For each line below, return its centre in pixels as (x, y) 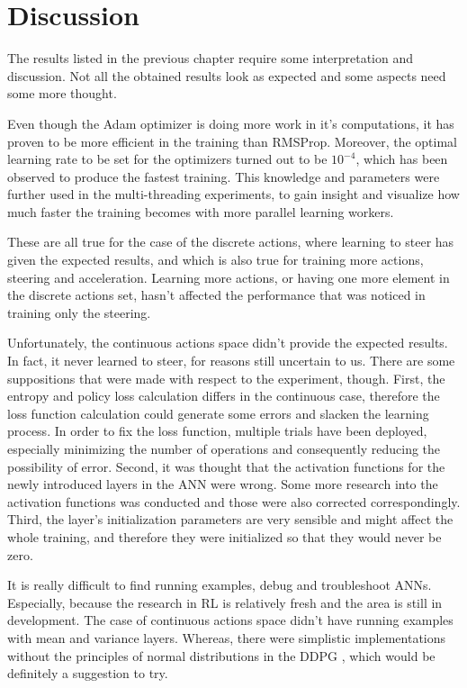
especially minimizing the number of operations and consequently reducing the (224, 448)
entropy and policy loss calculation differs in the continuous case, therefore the (224, 396)
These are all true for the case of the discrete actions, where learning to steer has (231, 242)
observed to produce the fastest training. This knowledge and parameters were (224, 176)
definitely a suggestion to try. (88, 673)
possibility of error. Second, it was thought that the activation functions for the (226, 466)
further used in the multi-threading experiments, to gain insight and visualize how (233, 194)
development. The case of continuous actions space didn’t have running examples (230, 620)
